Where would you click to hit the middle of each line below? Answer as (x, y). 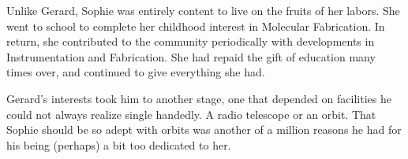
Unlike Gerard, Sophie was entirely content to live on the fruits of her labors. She (203, 10)
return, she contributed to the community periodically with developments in (191, 41)
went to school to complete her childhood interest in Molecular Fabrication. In (196, 26)
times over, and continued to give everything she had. (136, 72)
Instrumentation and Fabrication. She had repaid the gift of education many (191, 56)
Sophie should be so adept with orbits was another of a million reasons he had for (204, 129)
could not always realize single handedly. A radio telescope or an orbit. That (191, 114)
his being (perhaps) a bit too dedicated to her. (119, 144)
